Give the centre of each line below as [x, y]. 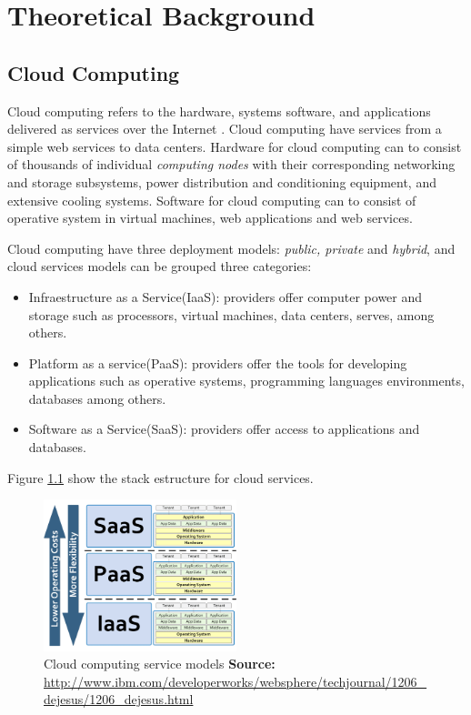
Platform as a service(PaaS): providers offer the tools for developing [218, 363]
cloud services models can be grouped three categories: [160, 266]
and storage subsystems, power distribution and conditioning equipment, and [222, 181]
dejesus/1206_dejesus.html [119, 699]
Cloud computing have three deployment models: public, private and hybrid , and [231, 248]
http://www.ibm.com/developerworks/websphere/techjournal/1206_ [235, 681]
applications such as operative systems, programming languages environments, [246, 381]
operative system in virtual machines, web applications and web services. [210, 218]
